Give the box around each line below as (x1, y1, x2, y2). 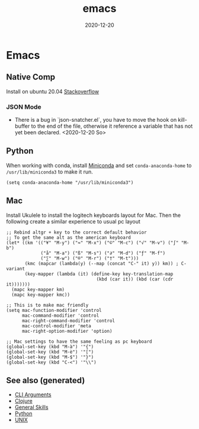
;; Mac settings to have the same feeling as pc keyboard (6, 338, 152, 345)
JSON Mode (6, 103, 41, 111)
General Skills (14, 403, 49, 411)
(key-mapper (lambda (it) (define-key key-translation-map (24, 271, 174, 277)
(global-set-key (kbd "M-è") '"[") (6, 349, 94, 355)
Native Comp (6, 72, 56, 82)
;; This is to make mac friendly (6, 302, 89, 308)
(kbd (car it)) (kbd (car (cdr (96, 276, 174, 282)
